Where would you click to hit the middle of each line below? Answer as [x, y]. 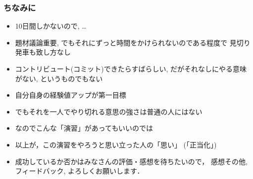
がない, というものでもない [59, 78]
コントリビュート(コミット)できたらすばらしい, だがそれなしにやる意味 [131, 69]
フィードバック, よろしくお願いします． [79, 171]
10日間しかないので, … [51, 26]
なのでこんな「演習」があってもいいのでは [84, 128]
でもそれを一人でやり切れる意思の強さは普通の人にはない [109, 111]
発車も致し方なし [43, 52]
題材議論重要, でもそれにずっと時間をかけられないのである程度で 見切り [133, 42]
